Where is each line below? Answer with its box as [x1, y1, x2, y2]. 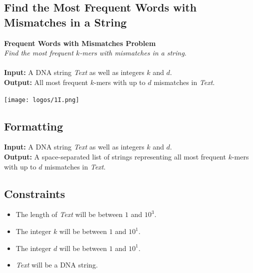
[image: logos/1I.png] [4, 96, 79, 103]
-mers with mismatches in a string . [79, 47, 186, 58]
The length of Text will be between [15, 209, 123, 219]
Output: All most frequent [4, 76, 88, 87]
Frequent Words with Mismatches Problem [4, 37, 156, 48]
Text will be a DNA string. [15, 259, 98, 270]
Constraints [4, 185, 65, 201]
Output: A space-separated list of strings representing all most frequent [4, 151, 226, 162]
